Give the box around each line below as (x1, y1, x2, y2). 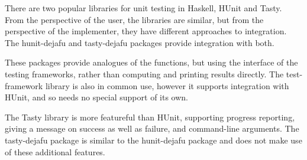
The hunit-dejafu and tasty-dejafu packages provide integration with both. (5, 36, 274, 48)
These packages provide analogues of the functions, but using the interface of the (5, 56, 298, 68)
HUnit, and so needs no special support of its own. (5, 91, 188, 103)
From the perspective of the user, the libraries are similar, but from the (5, 13, 264, 25)
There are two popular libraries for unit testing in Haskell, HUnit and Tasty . (5, 2, 282, 14)
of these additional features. (5, 145, 105, 158)
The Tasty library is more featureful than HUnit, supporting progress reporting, (5, 110, 295, 123)
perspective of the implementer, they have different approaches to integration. (5, 25, 287, 37)
